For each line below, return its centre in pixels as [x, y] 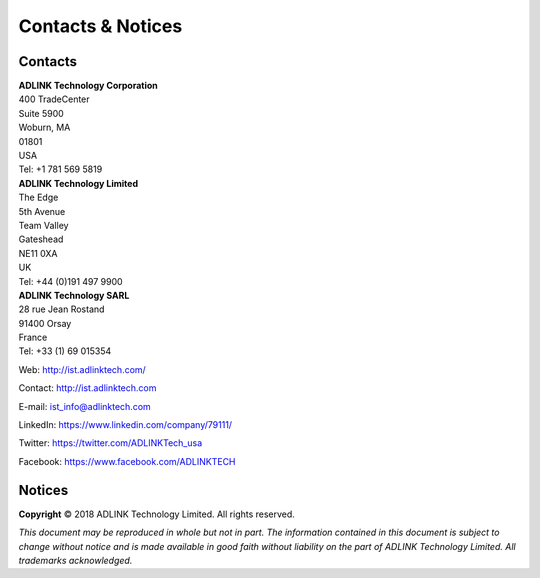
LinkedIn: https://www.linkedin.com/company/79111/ [125, 425]
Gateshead [41, 239]
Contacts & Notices [100, 26]
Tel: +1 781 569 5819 [60, 169]
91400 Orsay [45, 323]
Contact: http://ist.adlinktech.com [87, 388]
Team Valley [43, 225]
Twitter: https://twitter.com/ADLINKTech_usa [110, 443]
